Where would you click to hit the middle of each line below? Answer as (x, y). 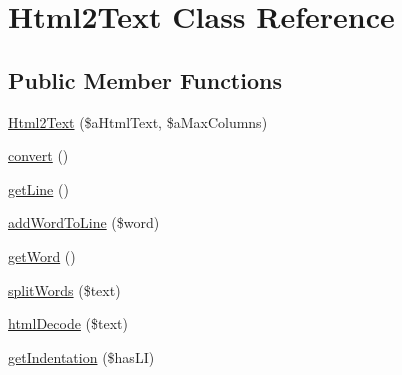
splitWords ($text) (64, 289)
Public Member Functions (145, 79)
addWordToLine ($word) (84, 222)
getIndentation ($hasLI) (81, 356)
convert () (38, 155)
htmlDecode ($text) (68, 323)
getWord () (42, 255)
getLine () (38, 188)
